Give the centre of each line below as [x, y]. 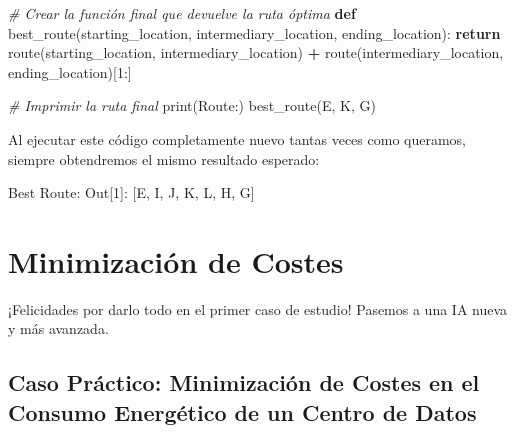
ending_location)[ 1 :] [70, 71]
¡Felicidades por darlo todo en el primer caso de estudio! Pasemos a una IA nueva [258, 308]
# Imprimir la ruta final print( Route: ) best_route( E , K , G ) [192, 105]
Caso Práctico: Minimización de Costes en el [244, 382]
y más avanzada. [58, 328]
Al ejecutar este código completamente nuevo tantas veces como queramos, [237, 138]
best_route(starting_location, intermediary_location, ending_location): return [254, 32]
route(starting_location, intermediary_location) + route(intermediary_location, [256, 52]
